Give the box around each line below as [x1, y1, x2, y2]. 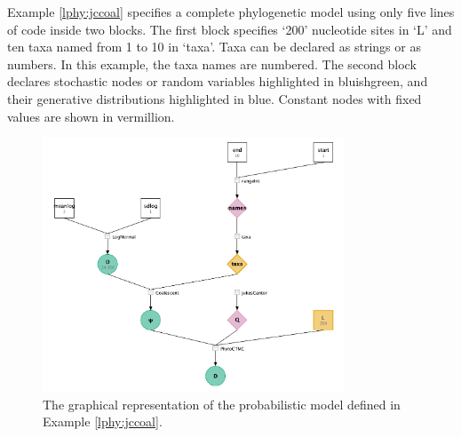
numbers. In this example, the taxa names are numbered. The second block [7, 54, 417, 73]
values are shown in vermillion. [7, 107, 175, 125]
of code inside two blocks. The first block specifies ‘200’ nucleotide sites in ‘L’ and [7, 20, 452, 38]
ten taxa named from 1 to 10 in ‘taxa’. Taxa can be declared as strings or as [7, 37, 421, 56]
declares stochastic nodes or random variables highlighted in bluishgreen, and [7, 72, 428, 91]
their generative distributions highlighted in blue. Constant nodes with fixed [7, 89, 422, 107]
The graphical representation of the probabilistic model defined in [43, 394, 401, 413]
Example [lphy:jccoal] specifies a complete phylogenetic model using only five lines [7, 3, 455, 20]
